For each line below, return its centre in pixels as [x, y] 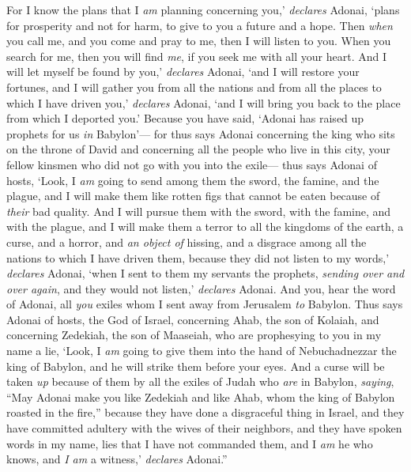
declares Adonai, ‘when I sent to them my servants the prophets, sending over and [205, 273]
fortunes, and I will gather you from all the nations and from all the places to [194, 87]
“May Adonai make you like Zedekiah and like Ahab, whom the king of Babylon [201, 396]
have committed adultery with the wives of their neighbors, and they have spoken [204, 428]
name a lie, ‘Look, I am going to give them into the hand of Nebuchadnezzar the [202, 351]
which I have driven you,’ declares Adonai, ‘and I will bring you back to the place [204, 102]
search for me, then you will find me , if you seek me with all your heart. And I [196, 56]
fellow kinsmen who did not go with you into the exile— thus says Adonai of [192, 164]
